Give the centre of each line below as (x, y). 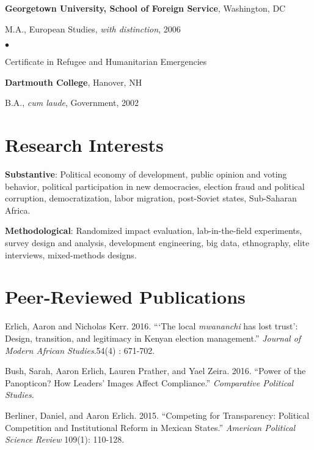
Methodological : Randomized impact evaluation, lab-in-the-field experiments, (154, 231)
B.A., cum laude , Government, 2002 (72, 103)
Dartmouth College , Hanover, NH (74, 82)
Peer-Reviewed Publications (125, 297)
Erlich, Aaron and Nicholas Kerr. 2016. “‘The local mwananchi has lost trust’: (152, 326)
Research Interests (84, 145)
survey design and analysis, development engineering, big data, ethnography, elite (157, 243)
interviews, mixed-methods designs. (71, 254)
